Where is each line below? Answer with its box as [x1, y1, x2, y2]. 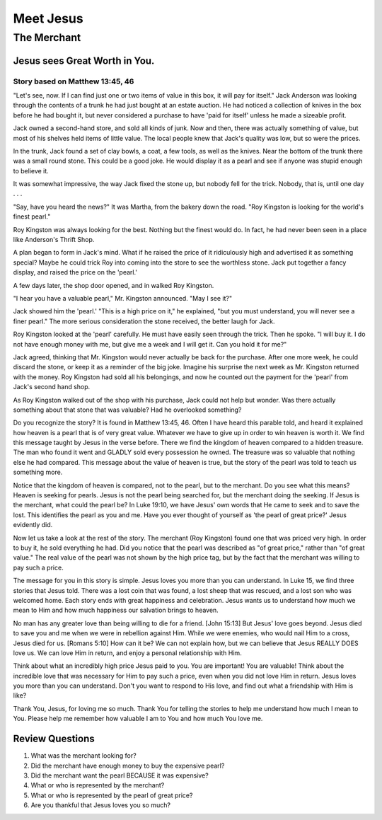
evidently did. [13, 521, 53, 529]
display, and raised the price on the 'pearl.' [13, 268, 138, 277]
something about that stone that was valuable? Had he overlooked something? [13, 405, 242, 414]
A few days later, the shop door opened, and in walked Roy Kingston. [13, 281, 214, 289]
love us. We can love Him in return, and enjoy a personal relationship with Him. [13, 648, 242, 657]
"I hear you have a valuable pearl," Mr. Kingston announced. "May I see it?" [13, 294, 233, 302]
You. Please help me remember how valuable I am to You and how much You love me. [13, 715, 263, 723]
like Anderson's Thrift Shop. [13, 236, 95, 244]
